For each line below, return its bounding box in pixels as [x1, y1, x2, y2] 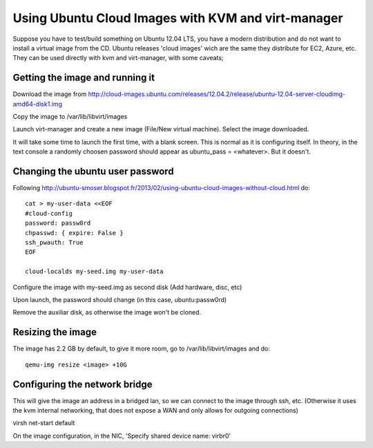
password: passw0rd [25, 219, 91, 227]
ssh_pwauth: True [25, 239, 84, 247]
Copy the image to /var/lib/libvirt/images [12, 113, 128, 121]
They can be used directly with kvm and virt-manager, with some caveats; [12, 54, 224, 62]
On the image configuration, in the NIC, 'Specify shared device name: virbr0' [12, 431, 231, 440]
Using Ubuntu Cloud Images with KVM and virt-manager [12, 10, 343, 26]
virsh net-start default [12, 419, 75, 427]
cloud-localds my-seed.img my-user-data [25, 268, 164, 276]
